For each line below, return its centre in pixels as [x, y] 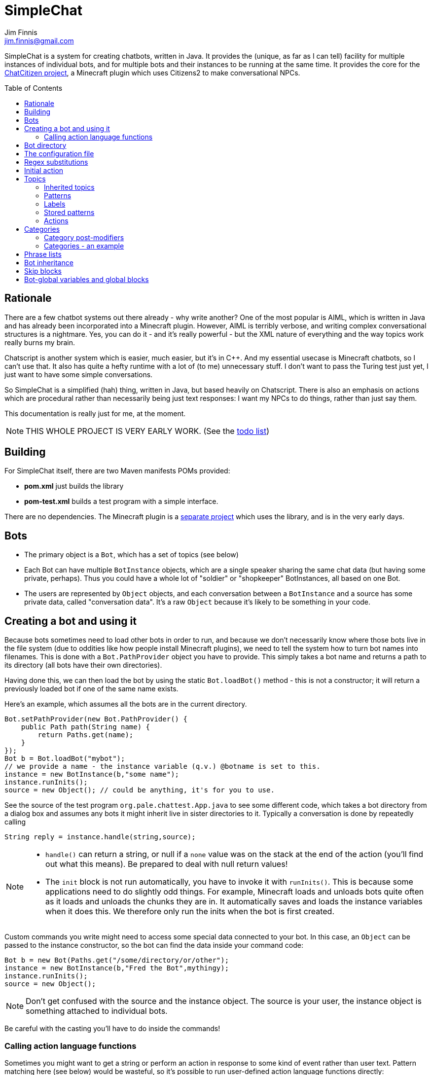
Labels [55, 204]
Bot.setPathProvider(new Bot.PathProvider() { [96, 719]
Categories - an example [84, 246]
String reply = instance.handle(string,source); [100, 837]
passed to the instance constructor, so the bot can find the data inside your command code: [154, 945]
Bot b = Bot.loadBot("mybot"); [65, 759]
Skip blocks [43, 271]
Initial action [44, 170]
